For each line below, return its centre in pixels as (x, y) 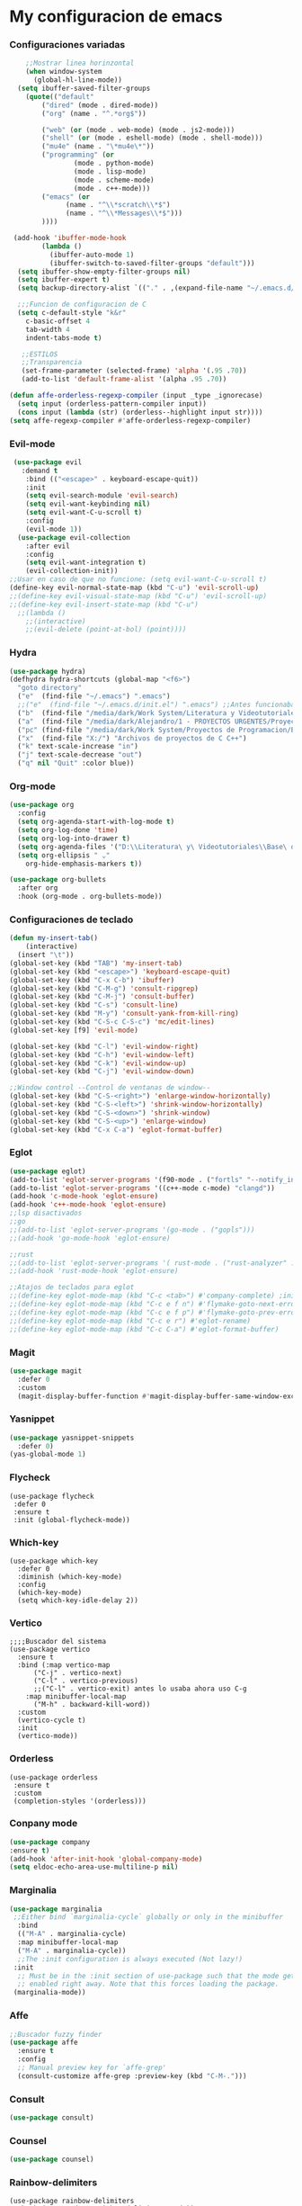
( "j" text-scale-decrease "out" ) (80, 755)
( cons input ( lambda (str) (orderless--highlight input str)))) (140, 412)
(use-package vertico (50, 1650)
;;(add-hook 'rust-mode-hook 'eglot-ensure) (94, 1271)
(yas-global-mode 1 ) (48, 1455)
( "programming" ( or (78, 155)
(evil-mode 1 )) (54, 529)
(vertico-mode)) (48, 1736)
